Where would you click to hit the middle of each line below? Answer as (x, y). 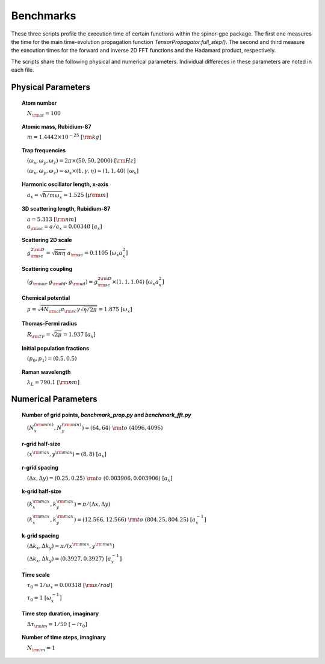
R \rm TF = (39, 335)
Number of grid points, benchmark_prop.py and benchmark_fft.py (107, 415)
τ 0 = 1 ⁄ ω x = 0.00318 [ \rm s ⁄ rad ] (70, 586)
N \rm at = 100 (44, 114)
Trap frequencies (44, 150)
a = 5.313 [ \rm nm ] (52, 219)
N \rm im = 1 (41, 648)
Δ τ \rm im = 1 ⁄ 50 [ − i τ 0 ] (57, 625)
